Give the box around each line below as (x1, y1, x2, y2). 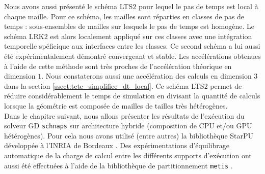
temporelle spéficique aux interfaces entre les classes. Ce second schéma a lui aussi (4, 41, 260, 51)
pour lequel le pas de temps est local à (138, 1, 258, 11)
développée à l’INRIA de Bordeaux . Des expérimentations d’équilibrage (4, 140, 229, 151)
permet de (210, 80, 242, 91)
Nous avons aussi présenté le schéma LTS (4, 1, 133, 11)
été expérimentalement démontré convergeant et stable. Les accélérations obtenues (4, 50, 261, 61)
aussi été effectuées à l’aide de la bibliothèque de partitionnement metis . (4, 160, 233, 170)
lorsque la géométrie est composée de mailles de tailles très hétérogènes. (4, 100, 228, 111)
